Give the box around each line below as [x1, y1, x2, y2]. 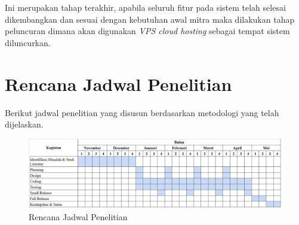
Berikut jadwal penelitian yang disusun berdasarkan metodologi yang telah [5, 106, 279, 118]
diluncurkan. [5, 36, 51, 48]
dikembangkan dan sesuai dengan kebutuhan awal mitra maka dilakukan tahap [5, 13, 295, 25]
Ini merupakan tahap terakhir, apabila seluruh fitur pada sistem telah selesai [5, 1, 286, 13]
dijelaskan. [5, 118, 44, 130]
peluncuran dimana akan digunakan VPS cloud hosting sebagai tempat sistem [5, 25, 290, 37]
